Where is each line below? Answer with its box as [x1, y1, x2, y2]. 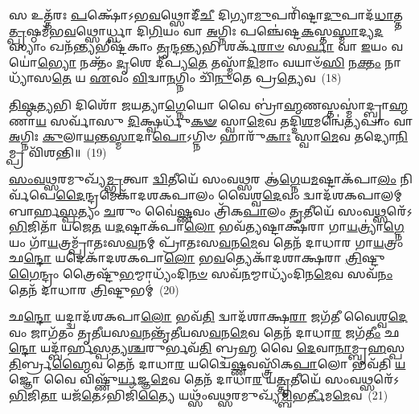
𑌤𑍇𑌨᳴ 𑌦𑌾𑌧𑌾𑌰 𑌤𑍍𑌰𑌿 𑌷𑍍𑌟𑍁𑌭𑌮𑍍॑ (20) [9, 281, 179, 297]
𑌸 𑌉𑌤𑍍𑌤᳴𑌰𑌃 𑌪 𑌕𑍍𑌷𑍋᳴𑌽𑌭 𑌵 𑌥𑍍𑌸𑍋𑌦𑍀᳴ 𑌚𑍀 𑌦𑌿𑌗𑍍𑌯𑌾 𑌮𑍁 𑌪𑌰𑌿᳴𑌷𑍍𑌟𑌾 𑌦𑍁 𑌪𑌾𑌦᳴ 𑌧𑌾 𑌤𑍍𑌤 [9, 6, 405, 23]
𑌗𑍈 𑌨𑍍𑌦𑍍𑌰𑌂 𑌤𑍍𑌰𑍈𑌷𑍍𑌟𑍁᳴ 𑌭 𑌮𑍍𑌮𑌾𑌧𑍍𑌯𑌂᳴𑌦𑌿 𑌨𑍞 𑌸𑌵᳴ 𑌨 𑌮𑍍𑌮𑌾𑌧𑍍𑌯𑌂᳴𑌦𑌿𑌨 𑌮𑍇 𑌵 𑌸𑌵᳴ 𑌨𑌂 [9, 264, 393, 281]
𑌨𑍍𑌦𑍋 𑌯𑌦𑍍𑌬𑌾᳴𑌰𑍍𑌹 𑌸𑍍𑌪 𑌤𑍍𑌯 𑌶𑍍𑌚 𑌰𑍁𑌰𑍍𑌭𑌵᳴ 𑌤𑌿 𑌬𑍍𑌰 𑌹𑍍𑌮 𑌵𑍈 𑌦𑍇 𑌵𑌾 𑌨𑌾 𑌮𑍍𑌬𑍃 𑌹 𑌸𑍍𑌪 [9, 339, 405, 356]
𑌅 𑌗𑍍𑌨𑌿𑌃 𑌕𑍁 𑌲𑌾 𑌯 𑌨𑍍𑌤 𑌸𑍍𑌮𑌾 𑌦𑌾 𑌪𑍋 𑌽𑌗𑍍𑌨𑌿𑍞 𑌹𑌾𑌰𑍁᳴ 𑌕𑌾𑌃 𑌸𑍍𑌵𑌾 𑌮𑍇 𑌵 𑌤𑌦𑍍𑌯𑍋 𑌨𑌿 [9, 128, 408, 145]
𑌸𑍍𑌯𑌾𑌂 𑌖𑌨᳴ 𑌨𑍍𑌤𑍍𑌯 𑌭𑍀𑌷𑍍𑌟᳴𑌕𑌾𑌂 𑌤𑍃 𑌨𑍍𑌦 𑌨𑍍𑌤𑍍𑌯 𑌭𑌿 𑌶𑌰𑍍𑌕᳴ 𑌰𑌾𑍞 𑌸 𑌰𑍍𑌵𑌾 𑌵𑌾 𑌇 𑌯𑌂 [9, 38, 388, 55]
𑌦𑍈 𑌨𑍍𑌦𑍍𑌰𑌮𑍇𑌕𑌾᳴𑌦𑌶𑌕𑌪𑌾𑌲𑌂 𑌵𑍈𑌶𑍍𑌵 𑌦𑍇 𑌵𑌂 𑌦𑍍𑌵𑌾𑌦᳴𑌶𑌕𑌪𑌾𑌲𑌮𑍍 [55, 186, 402, 203]
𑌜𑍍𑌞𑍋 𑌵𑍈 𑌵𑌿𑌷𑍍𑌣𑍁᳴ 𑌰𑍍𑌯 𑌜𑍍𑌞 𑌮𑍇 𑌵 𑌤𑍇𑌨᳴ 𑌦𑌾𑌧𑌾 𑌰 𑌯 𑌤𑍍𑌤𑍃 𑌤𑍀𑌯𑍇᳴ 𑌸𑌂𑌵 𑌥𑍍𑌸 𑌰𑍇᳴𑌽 [9, 371, 400, 387]
